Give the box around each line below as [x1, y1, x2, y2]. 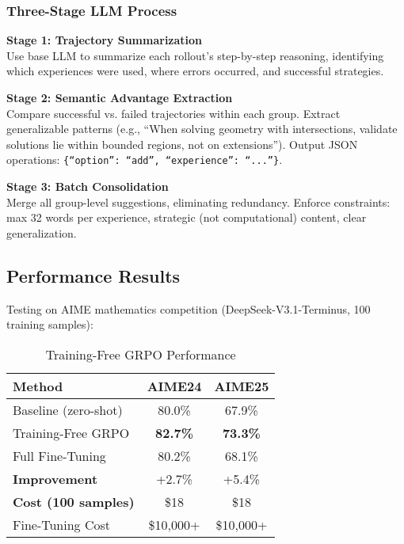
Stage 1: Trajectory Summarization [6, 32, 203, 48]
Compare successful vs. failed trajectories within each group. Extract [6, 105, 341, 121]
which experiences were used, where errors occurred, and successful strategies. [6, 63, 384, 79]
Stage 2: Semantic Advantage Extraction [6, 89, 233, 105]
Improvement [13, 469, 98, 488]
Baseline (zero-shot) [13, 400, 123, 419]
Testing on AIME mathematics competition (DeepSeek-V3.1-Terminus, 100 [6, 300, 371, 317]
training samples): [6, 316, 93, 333]
